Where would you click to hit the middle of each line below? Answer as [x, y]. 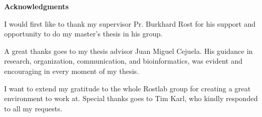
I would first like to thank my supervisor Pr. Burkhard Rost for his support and [130, 23]
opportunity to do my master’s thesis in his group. [83, 34]
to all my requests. [33, 108]
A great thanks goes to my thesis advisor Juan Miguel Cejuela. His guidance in [128, 51]
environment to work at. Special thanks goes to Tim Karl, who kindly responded [131, 98]
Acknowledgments [36, 6]
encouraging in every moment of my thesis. [72, 71]
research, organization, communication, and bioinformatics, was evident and [123, 61]
